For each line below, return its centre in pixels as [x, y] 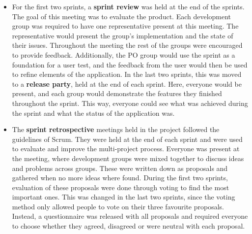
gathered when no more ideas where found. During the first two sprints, [120, 178]
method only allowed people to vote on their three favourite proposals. [118, 206]
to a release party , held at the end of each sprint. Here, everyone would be [127, 84]
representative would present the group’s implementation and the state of [123, 35]
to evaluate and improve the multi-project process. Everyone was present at [126, 149]
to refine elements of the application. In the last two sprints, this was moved [127, 74]
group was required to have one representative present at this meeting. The [125, 26]
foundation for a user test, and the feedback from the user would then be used [130, 64]
